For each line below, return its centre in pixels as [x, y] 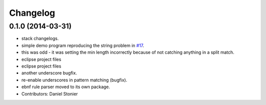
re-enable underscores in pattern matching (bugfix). [74, 80]
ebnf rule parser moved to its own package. [66, 87]
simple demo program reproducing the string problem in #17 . [83, 45]
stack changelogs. [40, 38]
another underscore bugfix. [49, 73]
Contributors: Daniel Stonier [50, 94]
